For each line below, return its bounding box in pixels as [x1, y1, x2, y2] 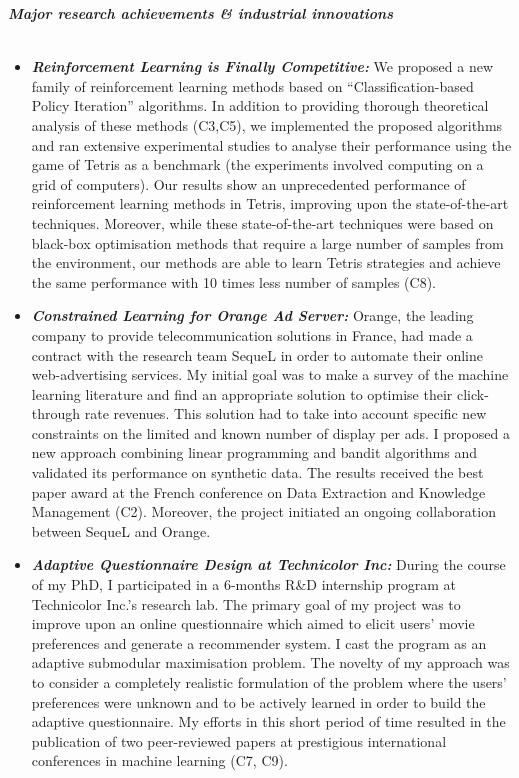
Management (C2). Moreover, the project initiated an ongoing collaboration [31, 501, 496, 522]
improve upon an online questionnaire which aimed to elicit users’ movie [31, 613, 475, 634]
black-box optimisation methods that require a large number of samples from [31, 232, 504, 253]
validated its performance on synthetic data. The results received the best [31, 462, 484, 483]
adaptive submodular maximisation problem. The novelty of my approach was [31, 652, 510, 673]
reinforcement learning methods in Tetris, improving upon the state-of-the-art [31, 193, 509, 214]
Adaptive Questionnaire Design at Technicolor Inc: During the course [31, 554, 506, 575]
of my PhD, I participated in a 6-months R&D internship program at [31, 574, 457, 595]
